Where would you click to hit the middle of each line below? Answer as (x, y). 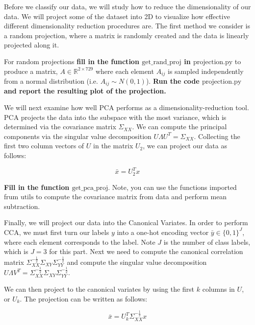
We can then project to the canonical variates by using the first (99, 289)
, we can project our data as (185, 146)
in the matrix (113, 146)
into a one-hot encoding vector (163, 232)
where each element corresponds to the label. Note (80, 242)
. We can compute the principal (179, 127)
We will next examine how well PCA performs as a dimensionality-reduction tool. (127, 107)
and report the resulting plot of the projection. (85, 91)
